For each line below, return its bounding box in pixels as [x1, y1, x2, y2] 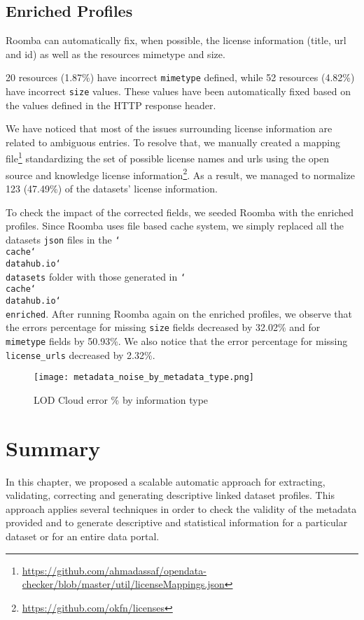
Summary [6, 433, 101, 462]
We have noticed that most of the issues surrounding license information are [6, 121, 332, 136]
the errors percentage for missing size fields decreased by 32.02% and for [6, 320, 321, 334]
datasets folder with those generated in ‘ [6, 269, 186, 283]
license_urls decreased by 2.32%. [6, 347, 155, 362]
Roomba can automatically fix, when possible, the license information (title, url [6, 33, 346, 48]
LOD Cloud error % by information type [34, 392, 209, 407]
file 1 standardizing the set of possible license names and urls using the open [6, 149, 329, 166]
